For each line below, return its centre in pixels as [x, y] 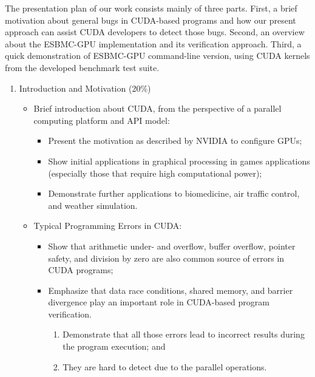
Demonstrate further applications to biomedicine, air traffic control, [174, 193]
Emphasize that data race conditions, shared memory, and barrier [171, 290]
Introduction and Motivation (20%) [85, 88]
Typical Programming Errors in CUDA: [108, 226]
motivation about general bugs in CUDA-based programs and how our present [151, 20]
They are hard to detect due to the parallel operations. [165, 366]
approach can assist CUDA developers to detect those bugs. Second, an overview [155, 32]
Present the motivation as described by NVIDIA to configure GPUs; [175, 141]
